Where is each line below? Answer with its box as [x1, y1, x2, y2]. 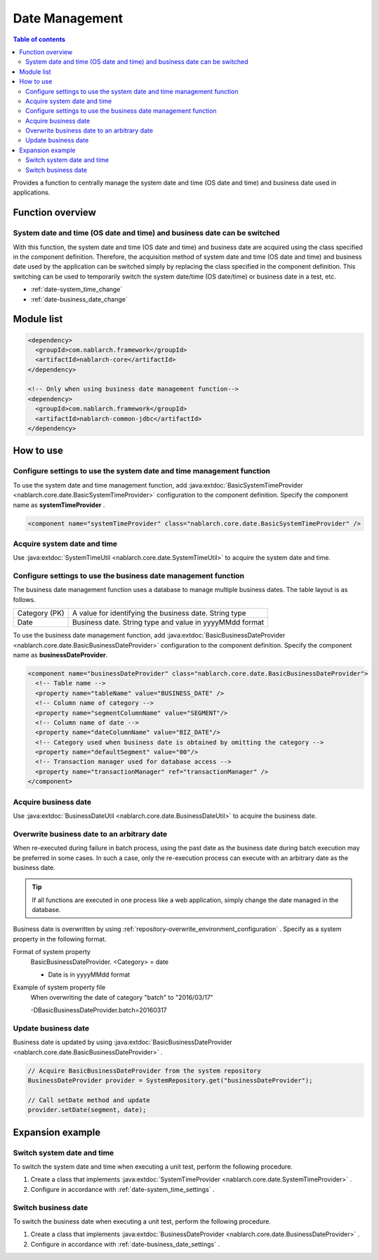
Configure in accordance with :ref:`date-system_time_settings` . [30, 1185, 215, 1193]
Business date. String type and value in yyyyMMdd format [72, 617, 265, 627]
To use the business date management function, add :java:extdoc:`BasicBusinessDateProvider [13, 631, 286, 640]
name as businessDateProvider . [13, 650, 108, 659]
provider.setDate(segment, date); [27, 1106, 147, 1114]
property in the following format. [13, 934, 107, 943]
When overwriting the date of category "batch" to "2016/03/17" [30, 993, 214, 1001]
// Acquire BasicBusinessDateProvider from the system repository [27, 1066, 261, 1075]
